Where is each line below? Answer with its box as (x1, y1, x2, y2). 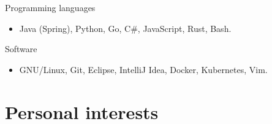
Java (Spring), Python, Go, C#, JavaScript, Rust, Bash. (19, 21, 232, 34)
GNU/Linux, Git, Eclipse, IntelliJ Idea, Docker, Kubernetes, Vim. (19, 63, 268, 76)
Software (5, 42, 37, 55)
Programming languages (5, 1, 96, 14)
